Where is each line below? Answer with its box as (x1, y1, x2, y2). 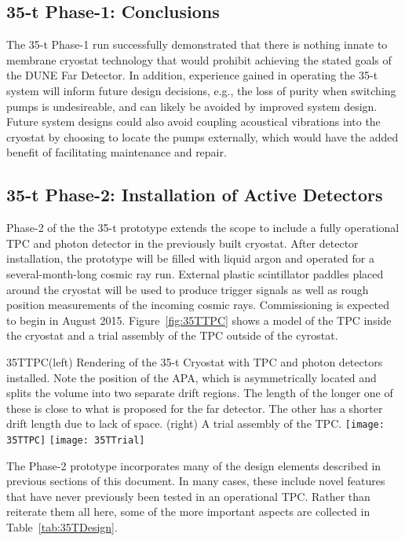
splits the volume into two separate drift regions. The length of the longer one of (6, 385, 393, 401)
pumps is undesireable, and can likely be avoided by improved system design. (6, 98, 378, 114)
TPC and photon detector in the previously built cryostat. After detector (6, 234, 359, 251)
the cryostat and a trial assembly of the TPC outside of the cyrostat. (6, 327, 338, 344)
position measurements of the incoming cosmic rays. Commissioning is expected (6, 296, 389, 313)
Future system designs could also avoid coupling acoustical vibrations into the (6, 113, 381, 130)
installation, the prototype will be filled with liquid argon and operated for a (6, 250, 374, 267)
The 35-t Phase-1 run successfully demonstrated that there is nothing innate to (6, 36, 388, 53)
